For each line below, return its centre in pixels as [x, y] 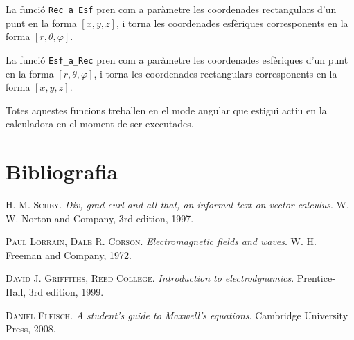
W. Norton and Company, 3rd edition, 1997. [100, 218]
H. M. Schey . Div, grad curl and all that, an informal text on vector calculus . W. [177, 204]
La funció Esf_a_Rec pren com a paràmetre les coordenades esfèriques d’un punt [177, 59]
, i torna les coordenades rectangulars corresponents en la [215, 73]
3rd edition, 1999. [66, 291]
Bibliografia [62, 171]
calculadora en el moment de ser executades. [100, 124]
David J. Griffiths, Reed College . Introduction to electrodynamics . [150, 278]
